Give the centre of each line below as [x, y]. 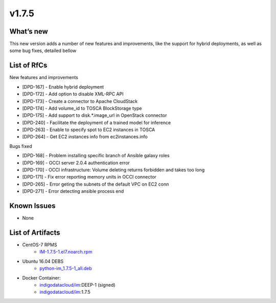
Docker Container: [41, 277]
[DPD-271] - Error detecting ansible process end [73, 191]
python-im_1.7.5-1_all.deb [66, 268]
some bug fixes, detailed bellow [43, 50]
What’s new [29, 31]
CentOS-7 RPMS [40, 245]
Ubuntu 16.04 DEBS [43, 261]
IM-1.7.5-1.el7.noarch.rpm [66, 252]
